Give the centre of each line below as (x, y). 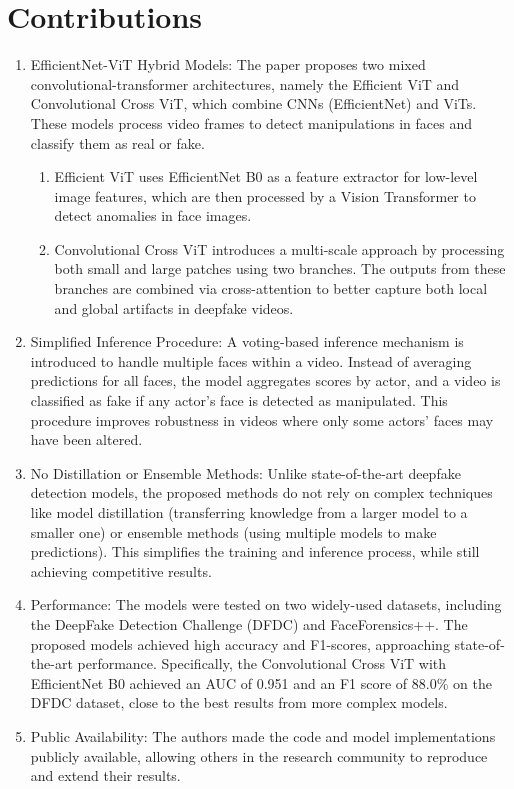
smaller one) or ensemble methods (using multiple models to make (233, 531)
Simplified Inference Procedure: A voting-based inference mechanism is (247, 341)
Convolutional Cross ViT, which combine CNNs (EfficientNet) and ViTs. (253, 103)
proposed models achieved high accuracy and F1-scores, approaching (240, 643)
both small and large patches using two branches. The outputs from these (280, 268)
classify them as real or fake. (117, 142)
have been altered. (86, 439)
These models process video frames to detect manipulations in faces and (251, 122)
